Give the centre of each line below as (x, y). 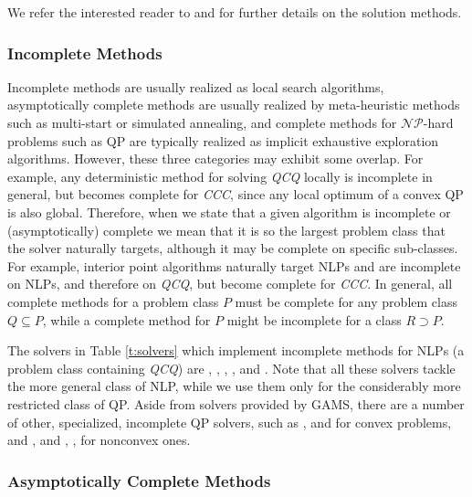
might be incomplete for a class (314, 319)
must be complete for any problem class (346, 301)
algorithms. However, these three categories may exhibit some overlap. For (215, 159)
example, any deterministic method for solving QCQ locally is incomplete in (220, 176)
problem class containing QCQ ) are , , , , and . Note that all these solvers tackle (231, 368)
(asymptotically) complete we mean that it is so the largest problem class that (226, 230)
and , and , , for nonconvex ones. (99, 440)
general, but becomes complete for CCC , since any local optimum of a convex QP (236, 194)
